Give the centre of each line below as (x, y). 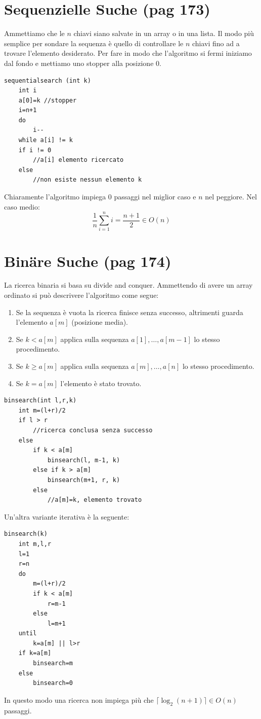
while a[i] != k (46, 140)
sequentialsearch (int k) (48, 80)
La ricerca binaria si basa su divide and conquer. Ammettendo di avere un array (128, 285)
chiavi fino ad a (216, 43)
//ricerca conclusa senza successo (93, 430)
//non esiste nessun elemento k (88, 180)
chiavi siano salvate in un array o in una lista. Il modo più (164, 33)
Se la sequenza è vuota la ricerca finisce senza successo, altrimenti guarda (129, 312)
